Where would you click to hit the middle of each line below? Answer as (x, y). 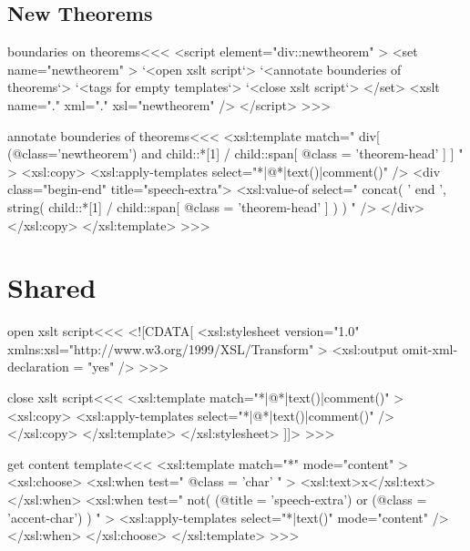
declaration (38, 367)
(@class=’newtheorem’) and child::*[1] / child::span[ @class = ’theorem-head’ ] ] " (235, 153)
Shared (52, 287)
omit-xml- (430, 348)
